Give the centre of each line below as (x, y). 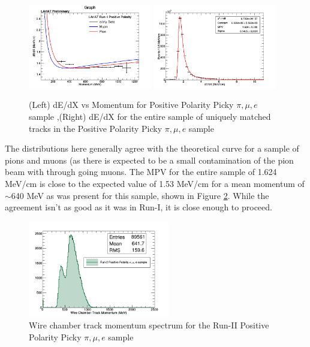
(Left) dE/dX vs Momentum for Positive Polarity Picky (131, 105)
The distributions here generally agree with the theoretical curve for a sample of (152, 148)
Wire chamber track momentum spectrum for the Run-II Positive (149, 325)
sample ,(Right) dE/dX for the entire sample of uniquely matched (150, 116)
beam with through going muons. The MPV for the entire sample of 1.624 (141, 172)
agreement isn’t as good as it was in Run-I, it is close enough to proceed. (139, 207)
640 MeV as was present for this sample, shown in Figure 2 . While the (140, 195)
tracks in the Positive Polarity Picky (96, 128)
